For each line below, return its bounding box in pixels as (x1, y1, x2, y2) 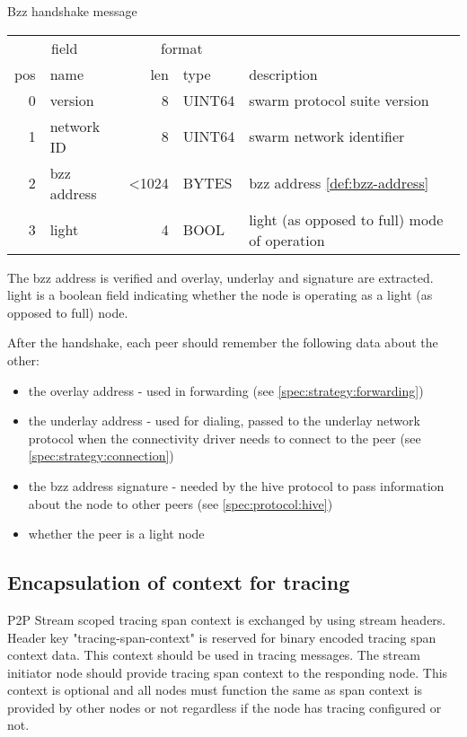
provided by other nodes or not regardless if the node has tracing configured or (7, 698, 442, 716)
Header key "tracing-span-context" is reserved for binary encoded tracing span (7, 627, 436, 646)
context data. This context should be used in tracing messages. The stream (7, 645, 420, 664)
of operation (249, 229, 325, 250)
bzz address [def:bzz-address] (249, 172, 429, 194)
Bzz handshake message (7, 2, 137, 20)
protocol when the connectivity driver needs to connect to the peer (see (28, 428, 421, 447)
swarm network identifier (249, 126, 405, 147)
